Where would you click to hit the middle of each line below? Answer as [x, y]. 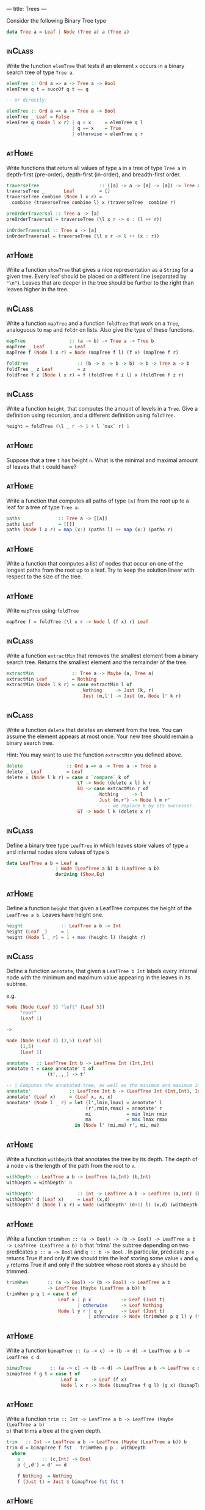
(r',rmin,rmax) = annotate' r [124, 1108]
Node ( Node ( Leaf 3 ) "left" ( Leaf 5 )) [56, 1007]
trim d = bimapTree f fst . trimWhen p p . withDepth [76, 1448]
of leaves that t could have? [41, 466]
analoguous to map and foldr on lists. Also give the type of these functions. [100, 330]
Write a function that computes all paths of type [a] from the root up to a [98, 501]
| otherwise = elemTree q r [107, 134]
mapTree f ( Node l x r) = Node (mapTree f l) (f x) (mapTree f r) [92, 352]
